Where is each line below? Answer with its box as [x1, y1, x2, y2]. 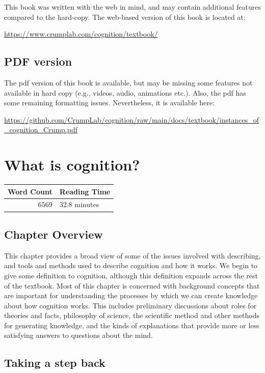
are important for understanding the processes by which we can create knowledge [4, 290, 258, 301]
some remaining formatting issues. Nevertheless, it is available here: [4, 97, 215, 108]
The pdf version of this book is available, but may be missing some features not [4, 77, 253, 88]
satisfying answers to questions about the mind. [4, 330, 153, 340]
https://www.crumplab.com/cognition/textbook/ [4, 28, 158, 39]
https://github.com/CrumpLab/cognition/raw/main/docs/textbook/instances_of [4, 114, 259, 125]
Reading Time [59, 186, 111, 196]
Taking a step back [4, 355, 105, 370]
